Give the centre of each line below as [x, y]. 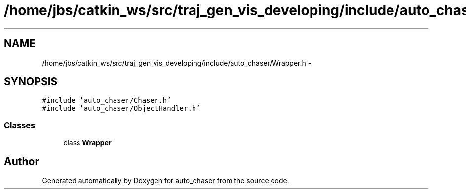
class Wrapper [87, 143]
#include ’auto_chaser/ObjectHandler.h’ [121, 108]
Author [21, 161]
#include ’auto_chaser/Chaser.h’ [107, 100]
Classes [20, 125]
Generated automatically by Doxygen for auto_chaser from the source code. [166, 181]
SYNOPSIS [31, 82]
